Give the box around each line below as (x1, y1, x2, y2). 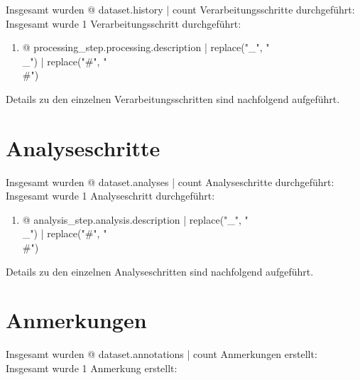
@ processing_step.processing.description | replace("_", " (22, 40, 270, 55)
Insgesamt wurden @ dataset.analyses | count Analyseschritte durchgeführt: (6, 174, 334, 189)
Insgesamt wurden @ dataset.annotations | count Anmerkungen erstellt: (6, 347, 317, 362)
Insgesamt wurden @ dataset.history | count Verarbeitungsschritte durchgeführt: (6, 2, 355, 16)
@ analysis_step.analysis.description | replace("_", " (22, 212, 249, 227)
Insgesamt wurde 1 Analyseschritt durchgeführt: (6, 188, 215, 203)
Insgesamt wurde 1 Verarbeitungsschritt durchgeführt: (6, 16, 241, 31)
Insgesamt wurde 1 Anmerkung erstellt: (6, 360, 178, 375)
